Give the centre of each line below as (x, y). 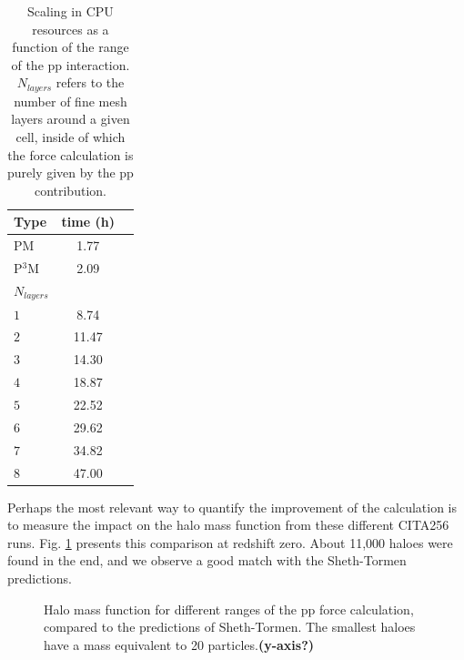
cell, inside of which (71, 137)
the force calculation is (71, 154)
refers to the (90, 82)
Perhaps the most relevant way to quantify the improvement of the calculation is (232, 507)
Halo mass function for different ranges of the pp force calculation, (229, 609)
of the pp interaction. (71, 64)
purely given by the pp (71, 173)
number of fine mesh (71, 101)
